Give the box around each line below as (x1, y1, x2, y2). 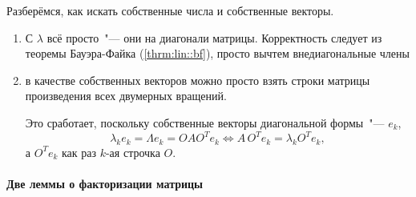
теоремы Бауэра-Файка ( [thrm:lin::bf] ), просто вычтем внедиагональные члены (25, 45, 410, 62)
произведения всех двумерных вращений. (25, 87, 227, 104)
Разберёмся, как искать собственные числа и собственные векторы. (6, 2, 334, 18)
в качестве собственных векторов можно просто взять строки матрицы (25, 71, 370, 88)
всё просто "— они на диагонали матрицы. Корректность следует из (46, 29, 382, 46)
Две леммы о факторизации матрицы (6, 175, 204, 192)
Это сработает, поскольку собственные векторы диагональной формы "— (25, 114, 385, 131)
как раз (61, 143, 96, 160)
